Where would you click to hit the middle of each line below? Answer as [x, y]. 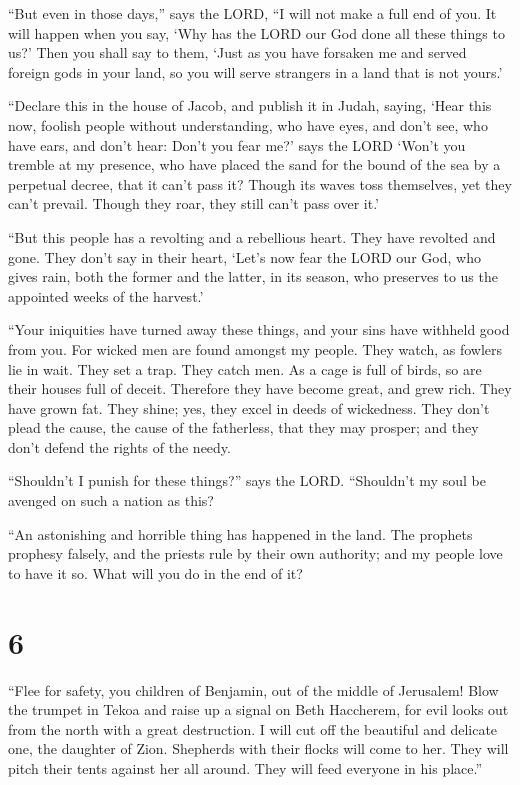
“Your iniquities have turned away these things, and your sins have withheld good [259, 329]
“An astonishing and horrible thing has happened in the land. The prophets [240, 533]
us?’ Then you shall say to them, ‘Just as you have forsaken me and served [237, 52]
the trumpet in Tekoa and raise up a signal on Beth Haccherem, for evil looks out [258, 709]
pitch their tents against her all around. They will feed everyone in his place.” [245, 767]
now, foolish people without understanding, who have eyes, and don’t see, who [248, 124]
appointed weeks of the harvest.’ [106, 295]
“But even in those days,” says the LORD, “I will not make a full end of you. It [252, 13]
